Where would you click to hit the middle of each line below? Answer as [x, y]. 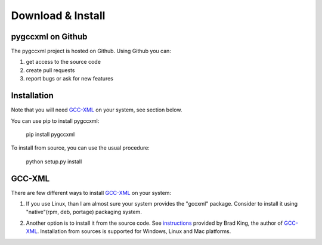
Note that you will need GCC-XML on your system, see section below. [97, 110]
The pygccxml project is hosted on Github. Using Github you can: [91, 51]
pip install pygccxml [50, 134]
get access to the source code [64, 62]
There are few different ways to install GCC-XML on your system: [91, 193]
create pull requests [50, 70]
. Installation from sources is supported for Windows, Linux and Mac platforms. [134, 231]
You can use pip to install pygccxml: [55, 121]
